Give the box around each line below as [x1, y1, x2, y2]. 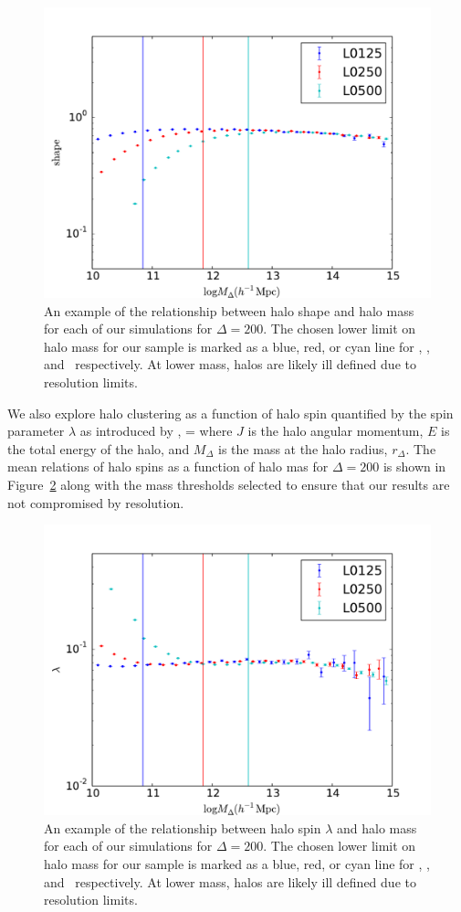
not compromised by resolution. [7, 493, 184, 512]
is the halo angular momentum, [247, 421, 424, 440]
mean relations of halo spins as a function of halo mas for [7, 457, 329, 476]
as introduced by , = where [79, 421, 233, 440]
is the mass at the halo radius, [218, 439, 388, 458]
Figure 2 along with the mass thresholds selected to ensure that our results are [7, 474, 450, 493]
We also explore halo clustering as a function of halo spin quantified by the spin [7, 403, 454, 422]
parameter [7, 421, 65, 440]
